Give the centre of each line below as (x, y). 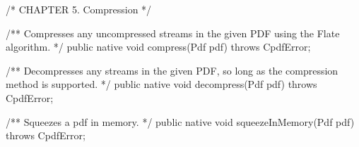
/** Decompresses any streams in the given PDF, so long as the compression (172, 70)
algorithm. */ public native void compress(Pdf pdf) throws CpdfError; (158, 47)
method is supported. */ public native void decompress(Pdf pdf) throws (161, 84)
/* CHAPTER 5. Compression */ (79, 9)
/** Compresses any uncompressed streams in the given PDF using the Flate (173, 33)
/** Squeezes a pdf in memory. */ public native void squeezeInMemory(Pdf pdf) (180, 121)
